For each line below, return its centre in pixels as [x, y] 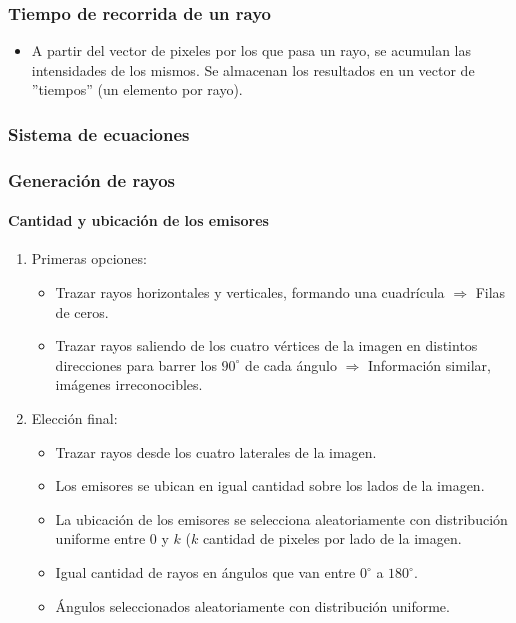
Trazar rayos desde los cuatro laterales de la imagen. [216, 451]
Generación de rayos [92, 179]
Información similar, [429, 364]
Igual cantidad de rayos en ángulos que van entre [205, 572]
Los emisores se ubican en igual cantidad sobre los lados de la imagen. [270, 485]
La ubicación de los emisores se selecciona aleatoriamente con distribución [281, 518]
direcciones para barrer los [136, 364]
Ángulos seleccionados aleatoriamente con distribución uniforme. [252, 605]
